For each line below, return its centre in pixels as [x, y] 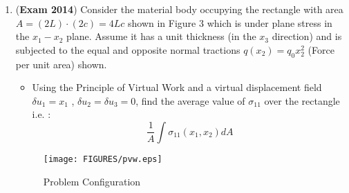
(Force [321, 49]
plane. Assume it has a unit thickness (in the [161, 36]
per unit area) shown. [61, 64]
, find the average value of [190, 100]
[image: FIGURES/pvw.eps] [103, 159]
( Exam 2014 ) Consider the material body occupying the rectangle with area [179, 9]
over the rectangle [302, 100]
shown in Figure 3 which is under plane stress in [230, 22]
